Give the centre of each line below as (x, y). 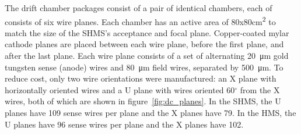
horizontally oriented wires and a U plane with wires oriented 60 (120, 89)
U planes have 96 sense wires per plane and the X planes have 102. (124, 124)
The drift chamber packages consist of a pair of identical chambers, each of (139, 8)
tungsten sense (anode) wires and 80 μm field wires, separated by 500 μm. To (144, 67)
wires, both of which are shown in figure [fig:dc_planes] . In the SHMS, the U (143, 101)
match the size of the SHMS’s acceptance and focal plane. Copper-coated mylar (147, 32)
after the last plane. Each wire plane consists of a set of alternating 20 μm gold (147, 56)
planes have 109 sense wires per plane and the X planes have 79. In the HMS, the (150, 112)
